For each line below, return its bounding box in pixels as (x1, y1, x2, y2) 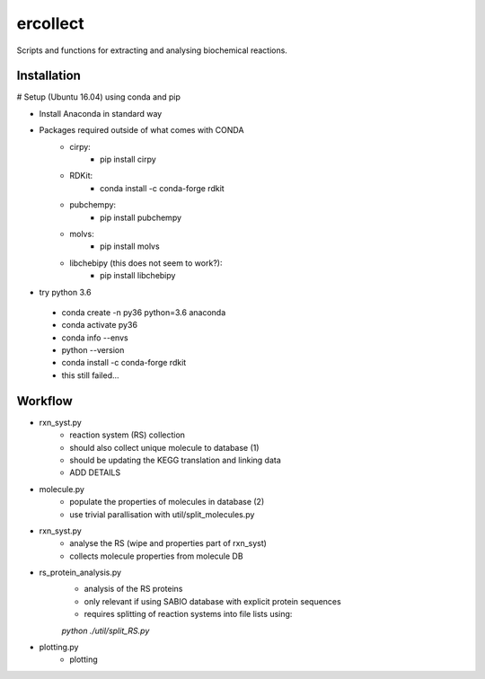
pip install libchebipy (100, 270, 176, 281)
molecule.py (39, 483, 85, 494)
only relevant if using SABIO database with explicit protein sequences (84, 595, 341, 606)
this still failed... (61, 369, 120, 381)
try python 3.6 (39, 287, 92, 297)
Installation (16, 68, 81, 84)
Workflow (16, 393, 74, 409)
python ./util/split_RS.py (61, 625, 150, 636)
